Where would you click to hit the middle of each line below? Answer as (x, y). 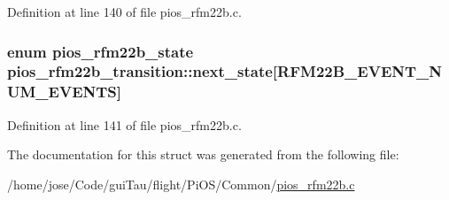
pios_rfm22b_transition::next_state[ (143, 71)
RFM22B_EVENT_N (360, 71)
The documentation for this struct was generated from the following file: (203, 154)
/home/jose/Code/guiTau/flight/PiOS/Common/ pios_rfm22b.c (181, 184)
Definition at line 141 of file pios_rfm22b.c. (124, 124)
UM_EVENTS (62, 92)
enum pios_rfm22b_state (101, 51)
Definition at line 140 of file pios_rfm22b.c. (124, 12)
